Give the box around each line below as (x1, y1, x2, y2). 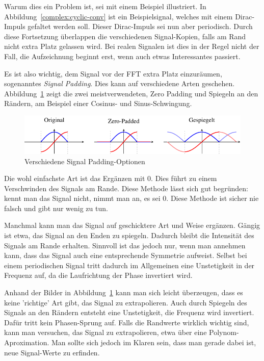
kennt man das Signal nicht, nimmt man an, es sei (4, 193, 161, 203)
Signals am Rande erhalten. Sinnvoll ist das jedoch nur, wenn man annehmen (4, 240, 246, 250)
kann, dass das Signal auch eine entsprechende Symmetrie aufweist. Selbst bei (4, 250, 247, 261)
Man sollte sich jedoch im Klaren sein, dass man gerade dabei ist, (51, 337, 256, 348)
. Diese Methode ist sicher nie (166, 193, 259, 203)
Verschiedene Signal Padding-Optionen (24, 156, 145, 166)
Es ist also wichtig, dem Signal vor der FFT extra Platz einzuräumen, (4, 68, 222, 79)
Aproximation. (4, 337, 49, 348)
